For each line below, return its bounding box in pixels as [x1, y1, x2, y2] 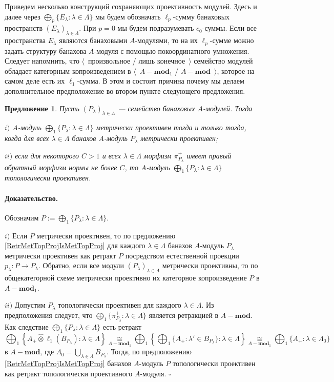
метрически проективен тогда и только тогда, [96, 122, 246, 133]
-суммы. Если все [202, 23, 257, 33]
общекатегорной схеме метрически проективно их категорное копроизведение [5, 272, 247, 283]
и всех [102, 150, 121, 160]
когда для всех [5, 133, 49, 144]
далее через [5, 11, 40, 22]
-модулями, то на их [135, 35, 198, 46]
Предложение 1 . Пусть [5, 103, 79, 113]
